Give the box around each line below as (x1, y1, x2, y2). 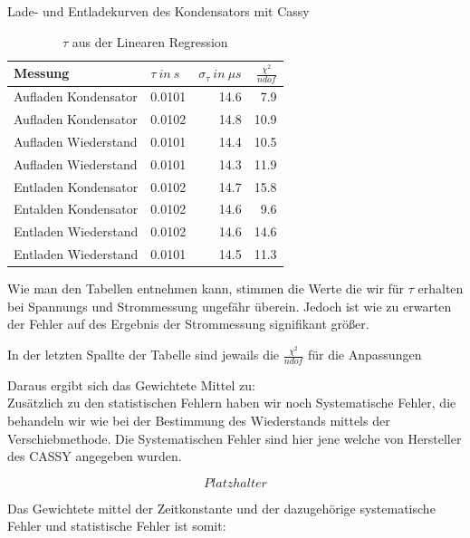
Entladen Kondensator (14, 177, 139, 196)
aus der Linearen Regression (72, 32, 228, 51)
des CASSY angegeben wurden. (7, 447, 182, 466)
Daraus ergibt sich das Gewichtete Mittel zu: (7, 375, 255, 394)
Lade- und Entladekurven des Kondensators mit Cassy (7, 2, 310, 20)
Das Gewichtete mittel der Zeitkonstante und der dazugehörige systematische (7, 498, 436, 517)
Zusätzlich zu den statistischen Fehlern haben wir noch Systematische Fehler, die (7, 393, 456, 412)
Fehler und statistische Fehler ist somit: (7, 516, 226, 535)
